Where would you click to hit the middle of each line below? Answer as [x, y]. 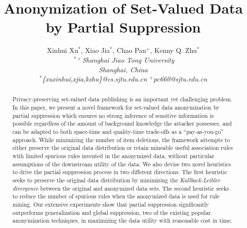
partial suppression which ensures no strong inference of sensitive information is [113, 115]
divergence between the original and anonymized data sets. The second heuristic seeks [121, 188]
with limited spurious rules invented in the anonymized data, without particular [113, 156]
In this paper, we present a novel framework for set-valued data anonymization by [116, 107]
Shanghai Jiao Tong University [128, 59]
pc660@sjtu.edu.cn [180, 79]
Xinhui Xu [62, 50]
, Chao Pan [130, 50]
